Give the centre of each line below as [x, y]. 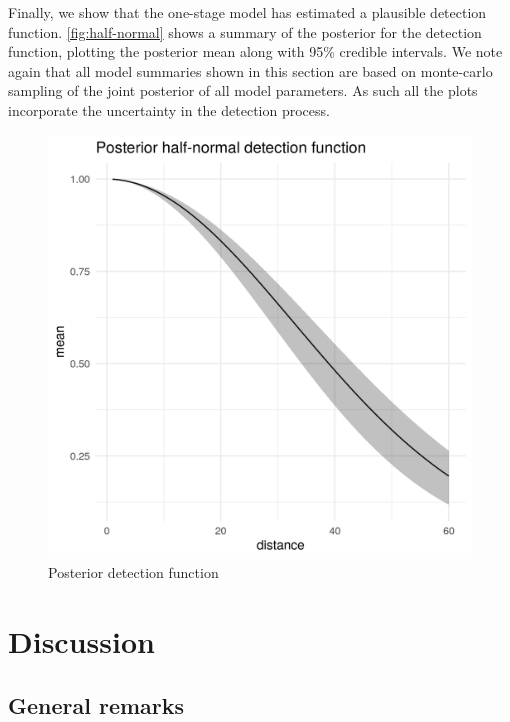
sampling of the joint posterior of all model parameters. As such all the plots [243, 90]
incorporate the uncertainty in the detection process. [169, 109]
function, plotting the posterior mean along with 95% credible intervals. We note [255, 51]
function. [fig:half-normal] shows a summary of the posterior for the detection [245, 31]
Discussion [81, 640]
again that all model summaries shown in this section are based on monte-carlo [250, 70]
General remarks [96, 704]
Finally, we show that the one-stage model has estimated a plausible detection [247, 12]
